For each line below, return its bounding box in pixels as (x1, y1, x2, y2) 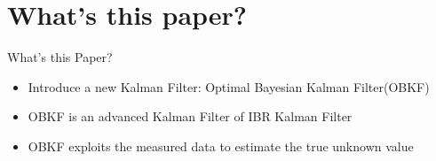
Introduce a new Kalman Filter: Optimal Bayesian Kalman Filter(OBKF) (28, 77, 430, 96)
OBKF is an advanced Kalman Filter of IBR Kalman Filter (28, 107, 353, 126)
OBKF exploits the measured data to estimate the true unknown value (28, 136, 414, 155)
